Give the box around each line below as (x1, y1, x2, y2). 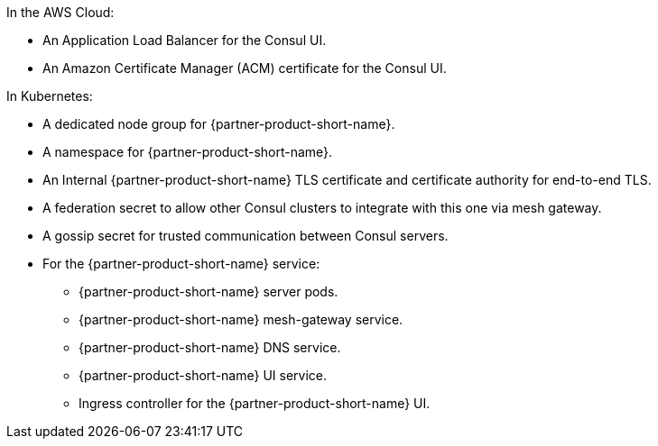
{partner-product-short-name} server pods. (79, 284, 338, 299)
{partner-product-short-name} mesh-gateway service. (79, 312, 403, 327)
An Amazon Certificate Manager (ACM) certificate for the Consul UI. (42, 60, 447, 76)
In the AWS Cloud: (6, 5, 115, 20)
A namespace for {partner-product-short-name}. (42, 144, 333, 159)
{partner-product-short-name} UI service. (79, 368, 328, 383)
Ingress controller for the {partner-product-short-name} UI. (79, 396, 431, 411)
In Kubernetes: (6, 88, 93, 104)
